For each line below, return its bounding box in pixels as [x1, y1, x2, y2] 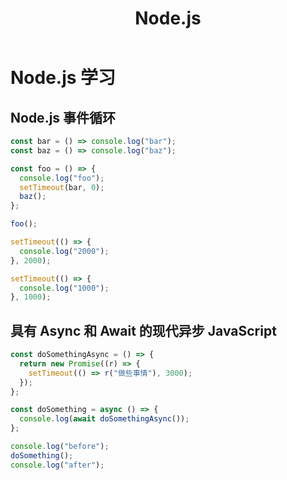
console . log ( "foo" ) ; [19, 173, 105, 183]
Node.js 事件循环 [10, 109, 117, 126]
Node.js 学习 [10, 67, 117, 89]
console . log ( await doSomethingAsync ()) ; [19, 414, 190, 424]
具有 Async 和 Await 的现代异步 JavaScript [10, 322, 277, 339]
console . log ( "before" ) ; [10, 442, 110, 452]
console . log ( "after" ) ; [10, 460, 105, 470]
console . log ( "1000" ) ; [19, 283, 110, 293]
